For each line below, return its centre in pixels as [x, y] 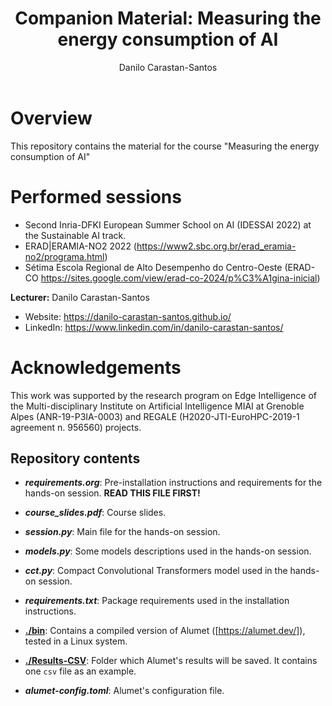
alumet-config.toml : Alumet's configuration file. [124, 691]
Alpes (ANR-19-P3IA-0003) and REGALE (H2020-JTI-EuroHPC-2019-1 [155, 416]
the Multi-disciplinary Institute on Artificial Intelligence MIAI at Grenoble [157, 406]
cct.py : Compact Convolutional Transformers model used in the [156, 571]
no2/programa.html [64, 256]
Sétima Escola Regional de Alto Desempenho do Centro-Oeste [153, 267]
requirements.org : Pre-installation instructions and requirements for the [173, 483]
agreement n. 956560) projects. [76, 427]
